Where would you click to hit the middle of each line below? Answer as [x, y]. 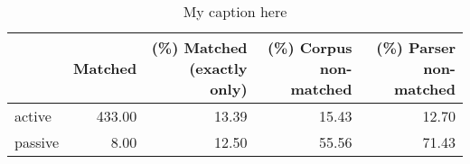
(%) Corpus [310, 47]
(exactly [218, 68]
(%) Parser [416, 47]
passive [37, 142]
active [33, 116]
